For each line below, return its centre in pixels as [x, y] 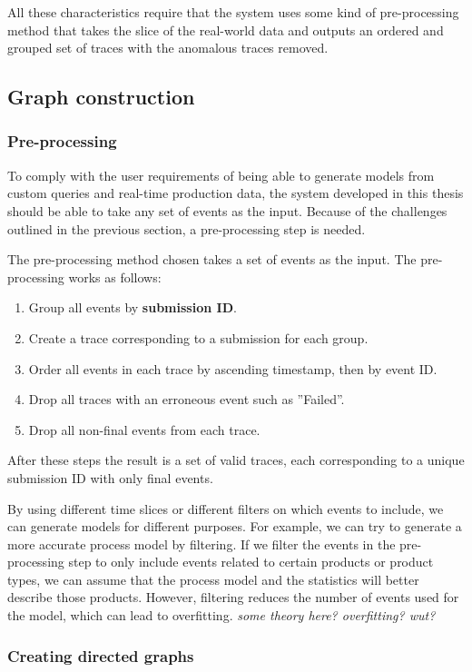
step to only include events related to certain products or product [251, 562]
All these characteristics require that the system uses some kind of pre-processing [233, 12]
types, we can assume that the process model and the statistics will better [213, 579]
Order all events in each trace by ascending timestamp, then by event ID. [233, 368]
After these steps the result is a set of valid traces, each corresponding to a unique [236, 460]
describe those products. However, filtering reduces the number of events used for [233, 597]
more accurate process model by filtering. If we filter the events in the [202, 544]
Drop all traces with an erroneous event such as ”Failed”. [187, 399]
